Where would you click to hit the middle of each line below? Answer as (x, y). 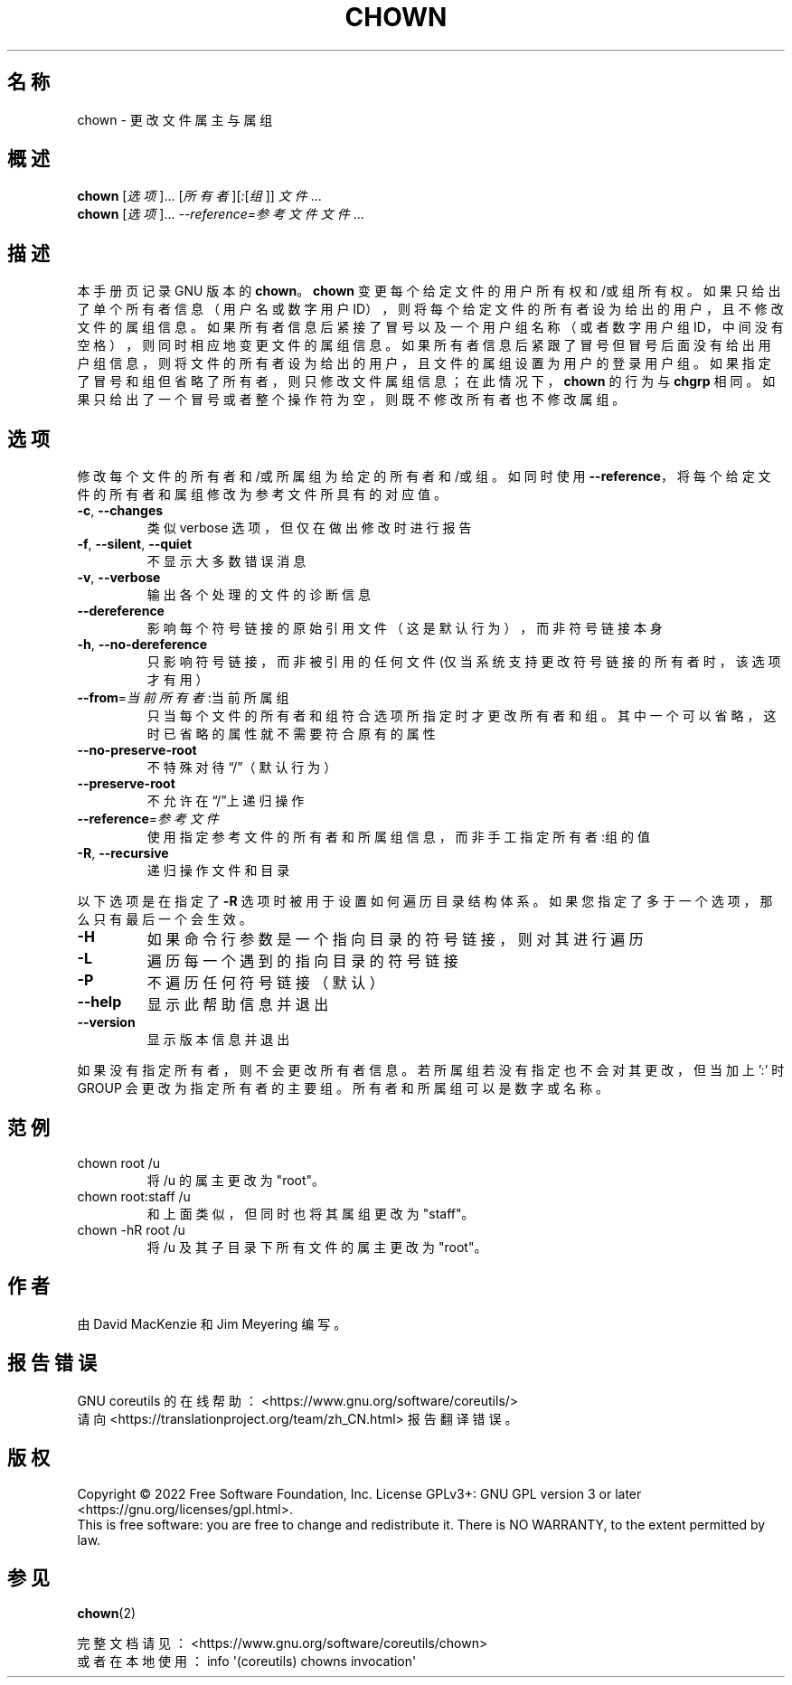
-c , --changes (120, 511)
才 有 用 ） (178, 680)
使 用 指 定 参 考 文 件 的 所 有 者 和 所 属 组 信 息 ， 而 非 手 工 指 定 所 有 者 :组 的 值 (398, 837)
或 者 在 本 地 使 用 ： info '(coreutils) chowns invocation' (247, 1661)
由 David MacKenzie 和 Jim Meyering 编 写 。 (212, 1323)
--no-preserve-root (137, 750)
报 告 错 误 (52, 1363)
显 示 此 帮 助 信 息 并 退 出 (238, 1005)
